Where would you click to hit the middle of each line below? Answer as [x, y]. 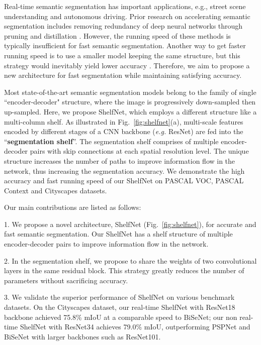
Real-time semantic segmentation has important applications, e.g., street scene [125, 6]
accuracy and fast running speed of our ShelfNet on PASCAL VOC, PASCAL [124, 181]
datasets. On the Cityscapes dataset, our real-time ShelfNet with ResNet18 [120, 307]
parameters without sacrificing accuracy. [66, 280]
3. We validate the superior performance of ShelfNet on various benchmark [119, 297]
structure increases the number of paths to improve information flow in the [120, 160]
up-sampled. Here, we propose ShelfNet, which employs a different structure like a [130, 111]
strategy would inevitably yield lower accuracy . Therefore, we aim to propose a [127, 65]
